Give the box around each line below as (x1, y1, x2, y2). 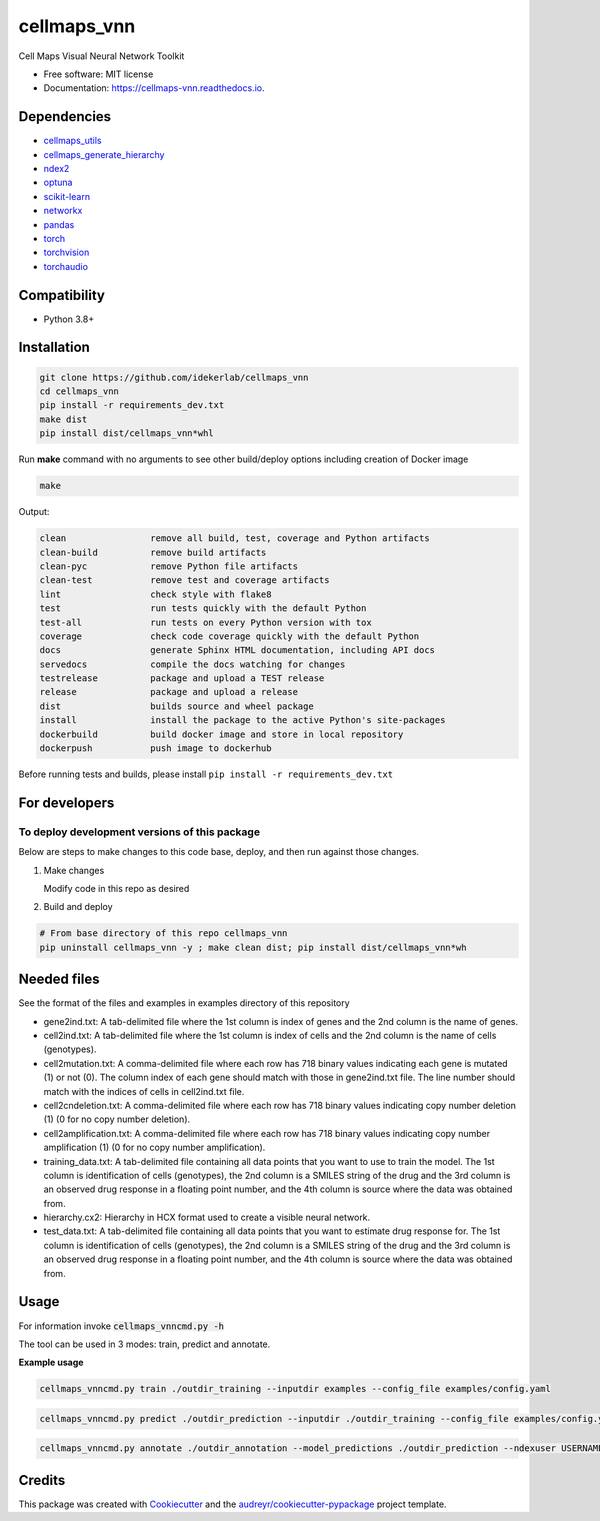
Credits (18, 1471, 66, 1489)
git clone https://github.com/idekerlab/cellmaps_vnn (39, 371, 309, 383)
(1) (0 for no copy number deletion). (43, 1113, 191, 1125)
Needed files (18, 971, 100, 988)
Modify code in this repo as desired (43, 882, 190, 894)
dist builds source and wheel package (39, 700, 314, 712)
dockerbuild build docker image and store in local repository (39, 728, 404, 740)
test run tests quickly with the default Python (39, 603, 367, 614)
